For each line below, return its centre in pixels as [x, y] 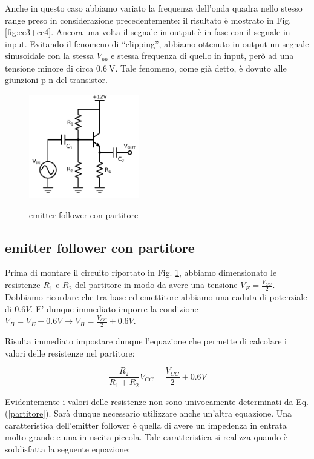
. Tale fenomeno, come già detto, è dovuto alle [201, 68]
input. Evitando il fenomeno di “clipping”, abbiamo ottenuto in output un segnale [157, 43]
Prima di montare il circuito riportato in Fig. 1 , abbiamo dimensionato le [141, 273]
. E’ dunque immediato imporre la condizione [114, 308]
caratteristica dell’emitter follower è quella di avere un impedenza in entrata [146, 425]
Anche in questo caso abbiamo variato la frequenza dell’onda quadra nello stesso [154, 8]
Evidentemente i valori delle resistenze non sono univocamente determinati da [149, 401]
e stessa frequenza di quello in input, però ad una [202, 55]
